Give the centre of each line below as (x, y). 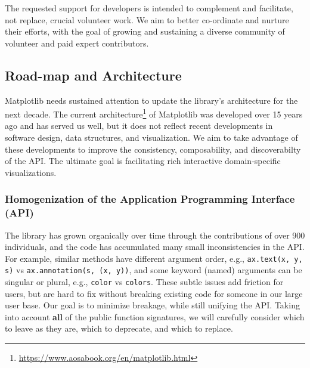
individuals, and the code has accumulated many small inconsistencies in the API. (155, 247)
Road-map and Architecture (93, 75)
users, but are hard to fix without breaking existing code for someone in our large (154, 293)
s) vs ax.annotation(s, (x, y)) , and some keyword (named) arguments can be (154, 270)
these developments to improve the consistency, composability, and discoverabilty (153, 149)
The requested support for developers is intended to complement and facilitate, (149, 8)
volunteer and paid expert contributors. (77, 43)
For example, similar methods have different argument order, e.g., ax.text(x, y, (154, 258)
